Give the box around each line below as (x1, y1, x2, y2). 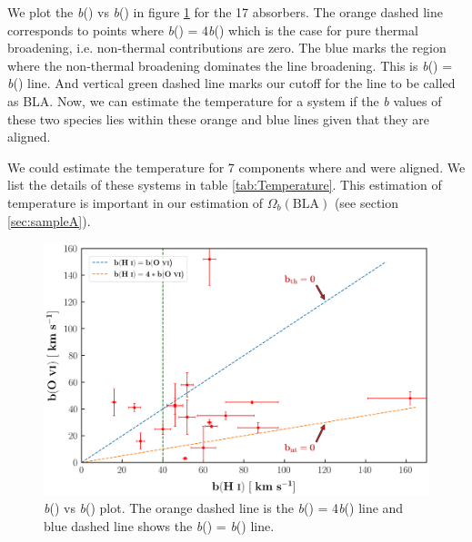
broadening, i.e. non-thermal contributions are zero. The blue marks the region (7, 38, 447, 57)
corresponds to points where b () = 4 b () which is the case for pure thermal (7, 20, 418, 39)
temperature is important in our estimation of (7, 192, 264, 212)
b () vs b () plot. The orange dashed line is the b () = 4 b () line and (44, 498, 404, 517)
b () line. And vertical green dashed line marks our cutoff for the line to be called (7, 74, 456, 93)
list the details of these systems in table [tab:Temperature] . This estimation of (7, 175, 442, 194)
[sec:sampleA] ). (7, 211, 91, 230)
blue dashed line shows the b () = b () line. (44, 516, 275, 535)
